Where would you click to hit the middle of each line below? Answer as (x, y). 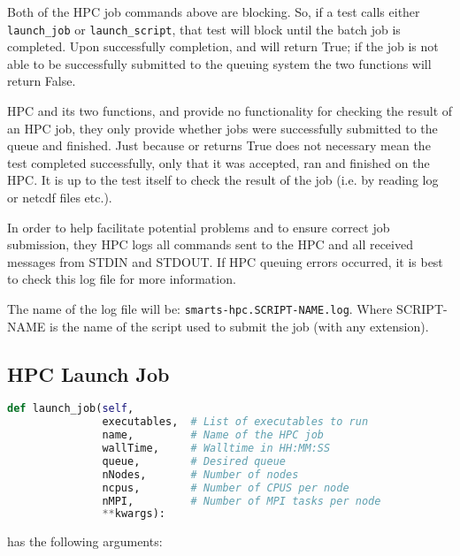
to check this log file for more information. (122, 279)
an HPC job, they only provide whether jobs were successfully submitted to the (222, 128)
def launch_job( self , (71, 409)
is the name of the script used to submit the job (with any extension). (239, 326)
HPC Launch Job (88, 373)
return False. (42, 81)
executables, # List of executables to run (235, 422)
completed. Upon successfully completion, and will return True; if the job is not (223, 46)
